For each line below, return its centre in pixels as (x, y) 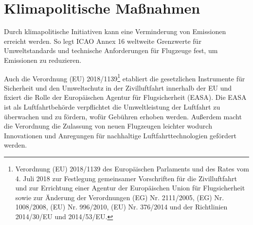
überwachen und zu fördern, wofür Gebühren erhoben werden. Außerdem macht (123, 116)
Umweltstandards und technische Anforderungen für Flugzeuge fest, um (111, 50)
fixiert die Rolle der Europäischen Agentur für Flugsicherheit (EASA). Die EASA (125, 97)
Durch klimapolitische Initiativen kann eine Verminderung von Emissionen (115, 31)
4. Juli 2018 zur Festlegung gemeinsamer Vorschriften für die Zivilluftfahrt (126, 178)
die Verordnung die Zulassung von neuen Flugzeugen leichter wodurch (108, 126)
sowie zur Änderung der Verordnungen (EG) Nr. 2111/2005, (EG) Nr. (120, 197)
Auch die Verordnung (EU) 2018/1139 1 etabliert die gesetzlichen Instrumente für (125, 77)
